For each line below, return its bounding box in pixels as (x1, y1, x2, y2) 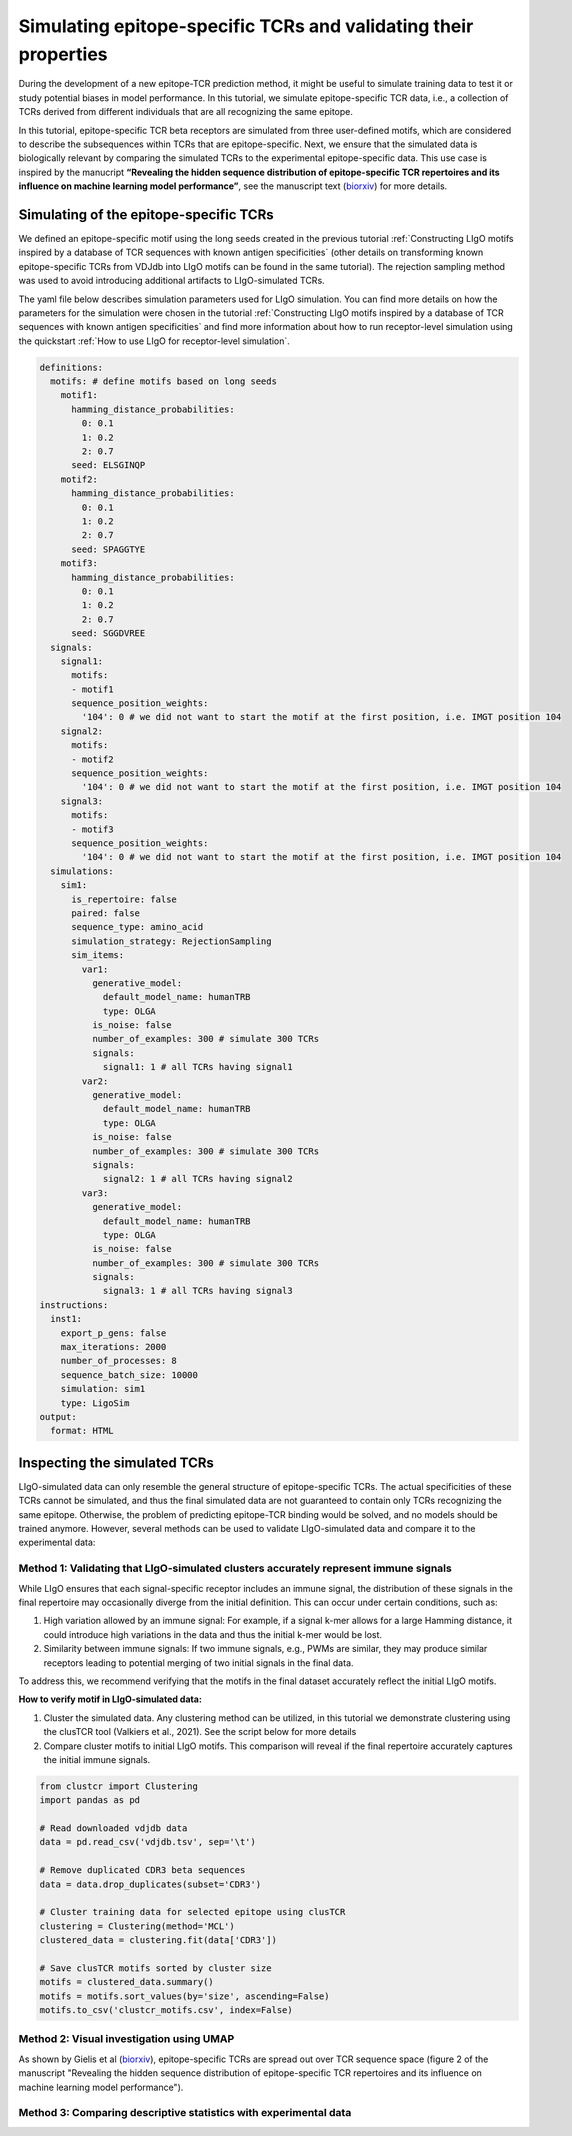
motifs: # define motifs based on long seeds (50, 376, 277, 387)
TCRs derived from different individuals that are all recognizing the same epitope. (18, 106, 354, 118)
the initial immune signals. (43, 1753, 151, 1765)
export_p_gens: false (60, 1327, 167, 1339)
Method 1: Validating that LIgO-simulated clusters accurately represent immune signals (18, 1561, 452, 1575)
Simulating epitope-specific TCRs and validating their (18, 15, 474, 37)
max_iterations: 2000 (60, 1341, 167, 1353)
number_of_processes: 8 (60, 1355, 177, 1367)
